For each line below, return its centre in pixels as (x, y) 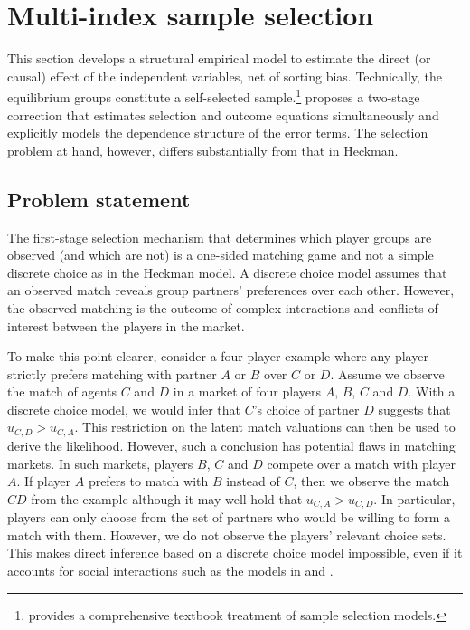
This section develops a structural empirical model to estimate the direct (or (219, 58)
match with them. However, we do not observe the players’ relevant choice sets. (227, 535)
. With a (432, 391)
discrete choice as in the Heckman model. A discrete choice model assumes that (227, 272)
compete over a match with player (361, 463)
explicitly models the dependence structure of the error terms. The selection (218, 133)
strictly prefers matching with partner (112, 373)
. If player (44, 481)
